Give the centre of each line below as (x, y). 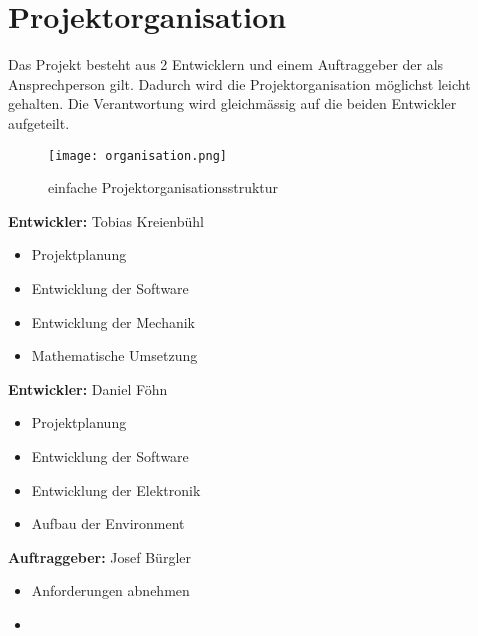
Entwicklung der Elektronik (116, 489)
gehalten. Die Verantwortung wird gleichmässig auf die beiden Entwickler (232, 103)
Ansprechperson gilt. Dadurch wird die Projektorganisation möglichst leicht (239, 83)
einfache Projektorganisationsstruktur (163, 187)
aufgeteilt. (39, 122)
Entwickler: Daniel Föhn (88, 388)
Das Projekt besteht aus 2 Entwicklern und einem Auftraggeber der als (226, 64)
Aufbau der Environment (108, 523)
